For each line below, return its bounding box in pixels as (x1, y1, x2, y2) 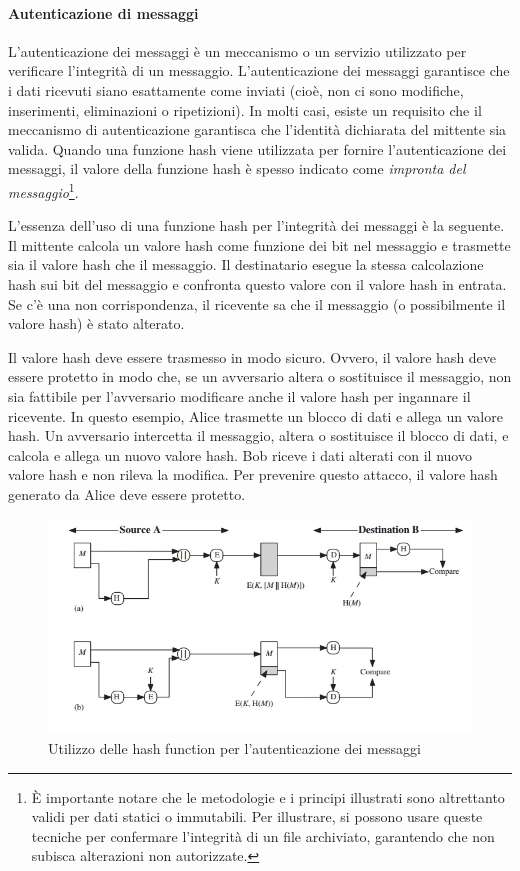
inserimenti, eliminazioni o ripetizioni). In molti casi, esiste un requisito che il (8, 99, 482, 120)
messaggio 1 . (8, 178, 79, 202)
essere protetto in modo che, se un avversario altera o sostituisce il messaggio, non (8, 366, 512, 387)
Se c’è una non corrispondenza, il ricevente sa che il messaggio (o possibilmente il (8, 293, 506, 314)
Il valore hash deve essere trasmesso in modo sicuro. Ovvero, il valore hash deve (8, 346, 497, 367)
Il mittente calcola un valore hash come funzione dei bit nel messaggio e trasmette (8, 234, 511, 255)
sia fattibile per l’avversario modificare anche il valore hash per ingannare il (8, 385, 471, 406)
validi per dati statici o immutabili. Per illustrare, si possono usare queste (31, 806, 483, 827)
